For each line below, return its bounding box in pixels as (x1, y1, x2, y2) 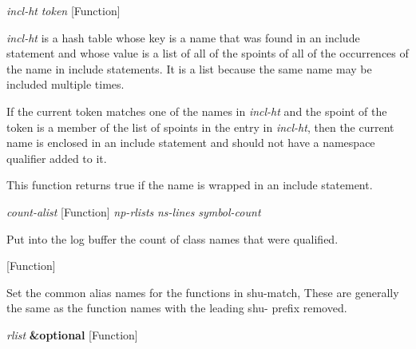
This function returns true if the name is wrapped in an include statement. (6, 176, 373, 193)
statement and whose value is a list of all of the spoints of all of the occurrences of (6, 45, 409, 61)
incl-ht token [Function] (6, 2, 121, 18)
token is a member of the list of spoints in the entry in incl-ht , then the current (6, 118, 394, 135)
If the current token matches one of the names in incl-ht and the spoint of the (6, 102, 387, 119)
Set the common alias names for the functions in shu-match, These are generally (6, 284, 399, 300)
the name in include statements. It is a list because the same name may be (6, 60, 372, 77)
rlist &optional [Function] (6, 326, 138, 343)
